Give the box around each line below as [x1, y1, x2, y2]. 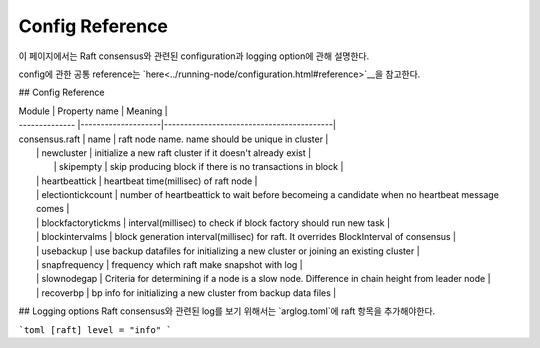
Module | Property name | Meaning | [18, 105, 169, 117]
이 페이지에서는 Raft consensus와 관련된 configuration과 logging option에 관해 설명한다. [18, 50, 370, 62]
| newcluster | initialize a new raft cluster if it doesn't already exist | [36, 146, 312, 159]
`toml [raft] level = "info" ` [18, 324, 172, 335]
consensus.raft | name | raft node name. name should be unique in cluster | [18, 133, 329, 145]
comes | [36, 203, 70, 215]
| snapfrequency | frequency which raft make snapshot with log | [36, 259, 304, 271]
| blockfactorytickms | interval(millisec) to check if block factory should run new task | [36, 216, 390, 229]
